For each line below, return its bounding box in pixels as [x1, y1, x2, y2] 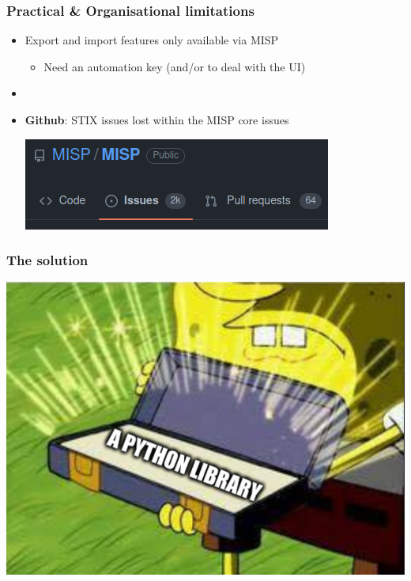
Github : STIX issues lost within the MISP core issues [25, 112, 289, 127]
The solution [6, 250, 89, 270]
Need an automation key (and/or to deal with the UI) [43, 58, 306, 74]
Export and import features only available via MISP [25, 32, 279, 48]
